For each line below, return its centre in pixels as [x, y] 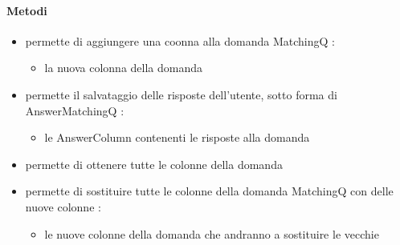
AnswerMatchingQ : [75, 110]
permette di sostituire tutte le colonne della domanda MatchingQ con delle [209, 191]
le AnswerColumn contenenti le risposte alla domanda [177, 137]
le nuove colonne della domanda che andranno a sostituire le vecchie [212, 233]
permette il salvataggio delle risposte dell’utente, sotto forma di [181, 94]
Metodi [27, 10]
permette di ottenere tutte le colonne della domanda [154, 164]
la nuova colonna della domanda [123, 68]
